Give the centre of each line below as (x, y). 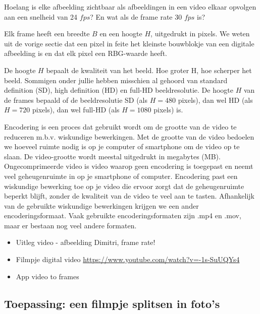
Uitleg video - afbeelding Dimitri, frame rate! (86, 242)
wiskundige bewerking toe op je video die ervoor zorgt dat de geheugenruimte (124, 186)
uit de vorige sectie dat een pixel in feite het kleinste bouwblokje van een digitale (129, 43)
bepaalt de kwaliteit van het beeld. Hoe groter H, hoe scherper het (149, 70)
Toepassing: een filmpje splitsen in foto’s (112, 303)
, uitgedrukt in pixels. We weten (200, 34)
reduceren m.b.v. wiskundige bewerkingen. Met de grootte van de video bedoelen (129, 136)
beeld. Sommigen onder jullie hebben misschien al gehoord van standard (116, 80)
